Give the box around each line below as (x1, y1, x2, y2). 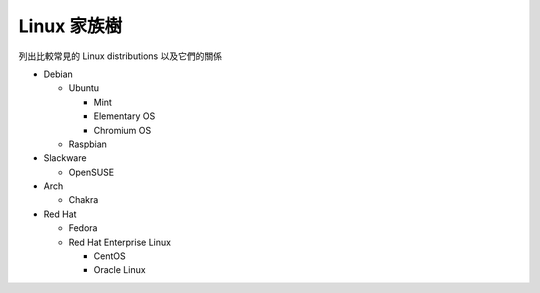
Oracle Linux (93, 264, 146, 276)
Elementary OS (93, 110, 156, 122)
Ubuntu (68, 82, 100, 94)
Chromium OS (93, 124, 152, 136)
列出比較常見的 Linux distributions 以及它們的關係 (18, 50, 222, 62)
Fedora (68, 222, 98, 234)
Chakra (68, 194, 99, 206)
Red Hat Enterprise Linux (68, 236, 172, 248)
